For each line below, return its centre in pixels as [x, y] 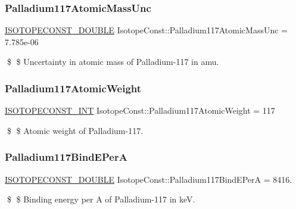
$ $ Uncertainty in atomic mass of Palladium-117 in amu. [113, 62]
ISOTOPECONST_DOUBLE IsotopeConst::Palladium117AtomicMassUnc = [146, 30]
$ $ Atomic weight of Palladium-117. [75, 130]
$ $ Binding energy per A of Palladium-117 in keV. [101, 199]
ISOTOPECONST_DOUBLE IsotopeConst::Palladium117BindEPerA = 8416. [149, 179]
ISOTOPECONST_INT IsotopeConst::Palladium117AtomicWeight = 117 [140, 110]
